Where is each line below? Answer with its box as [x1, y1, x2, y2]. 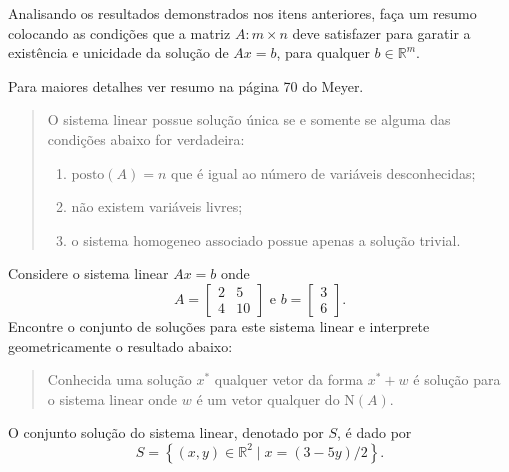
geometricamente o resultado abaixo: [8, 335, 233, 356]
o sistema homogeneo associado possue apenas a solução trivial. [71, 229, 461, 250]
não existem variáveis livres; [71, 196, 243, 217]
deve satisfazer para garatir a [292, 22, 471, 43]
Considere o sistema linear [8, 263, 169, 284]
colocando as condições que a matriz [8, 22, 231, 43]
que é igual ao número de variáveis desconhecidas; [171, 162, 476, 183]
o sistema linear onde [47, 388, 178, 409]
